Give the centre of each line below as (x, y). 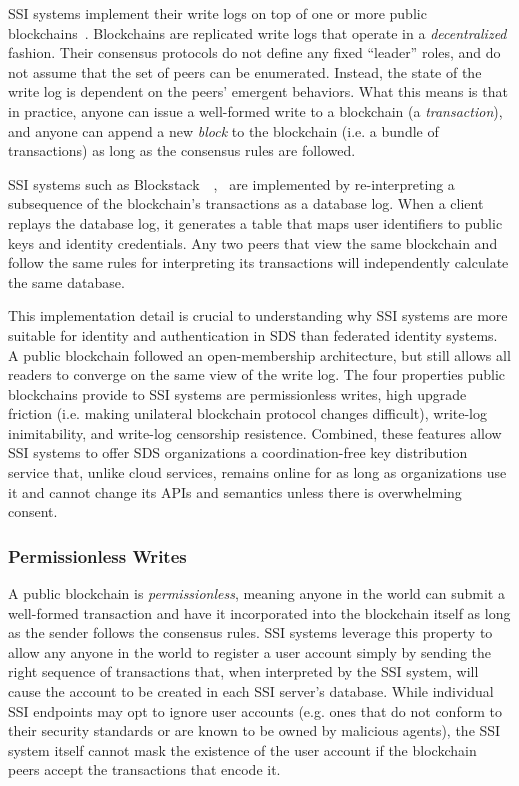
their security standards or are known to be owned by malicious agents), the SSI (254, 730)
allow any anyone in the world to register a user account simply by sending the (250, 651)
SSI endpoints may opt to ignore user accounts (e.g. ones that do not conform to (255, 710)
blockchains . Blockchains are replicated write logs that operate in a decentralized (257, 32)
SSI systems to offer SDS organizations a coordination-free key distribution (238, 452)
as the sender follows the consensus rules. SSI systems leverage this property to (250, 632)
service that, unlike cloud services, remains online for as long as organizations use (257, 472)
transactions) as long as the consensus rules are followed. (182, 150)
